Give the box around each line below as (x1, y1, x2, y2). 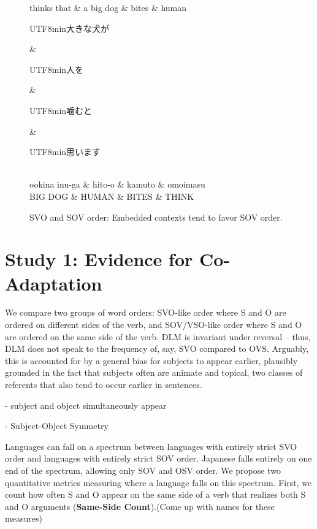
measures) (5, 512, 42, 525)
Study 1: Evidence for (5, 246, 193, 272)
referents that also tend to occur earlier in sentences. (5, 378, 202, 390)
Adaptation (5, 270, 102, 295)
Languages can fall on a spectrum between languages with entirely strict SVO (5, 440, 297, 452)
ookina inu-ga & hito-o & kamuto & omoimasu (29, 178, 205, 191)
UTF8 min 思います (29, 145, 101, 158)
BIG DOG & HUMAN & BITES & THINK (29, 189, 194, 202)
